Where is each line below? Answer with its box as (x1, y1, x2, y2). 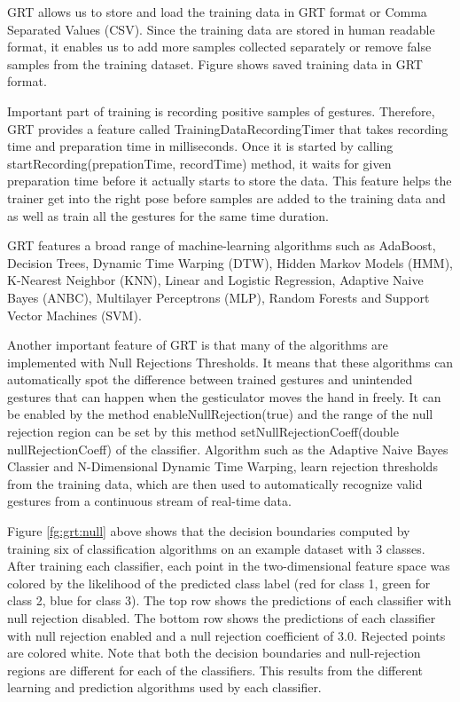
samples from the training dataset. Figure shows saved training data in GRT (7, 54, 423, 73)
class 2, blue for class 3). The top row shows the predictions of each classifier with (7, 591, 452, 610)
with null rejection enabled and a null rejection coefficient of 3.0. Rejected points (7, 626, 446, 644)
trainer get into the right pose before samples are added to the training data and (7, 188, 446, 207)
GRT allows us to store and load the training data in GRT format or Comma (7, 3, 427, 20)
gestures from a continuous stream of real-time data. (7, 492, 292, 510)
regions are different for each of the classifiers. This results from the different (7, 660, 424, 679)
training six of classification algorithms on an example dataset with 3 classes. (7, 539, 425, 557)
